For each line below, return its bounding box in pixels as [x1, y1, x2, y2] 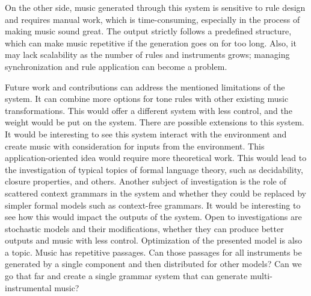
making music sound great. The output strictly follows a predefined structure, [5, 25, 292, 37]
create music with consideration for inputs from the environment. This [5, 139, 265, 152]
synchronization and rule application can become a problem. [5, 60, 227, 72]
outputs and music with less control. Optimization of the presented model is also [5, 234, 303, 247]
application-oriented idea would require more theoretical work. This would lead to [5, 151, 307, 164]
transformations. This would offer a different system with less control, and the [5, 104, 292, 116]
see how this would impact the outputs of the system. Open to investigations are [5, 210, 302, 223]
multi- [250, 269, 273, 282]
